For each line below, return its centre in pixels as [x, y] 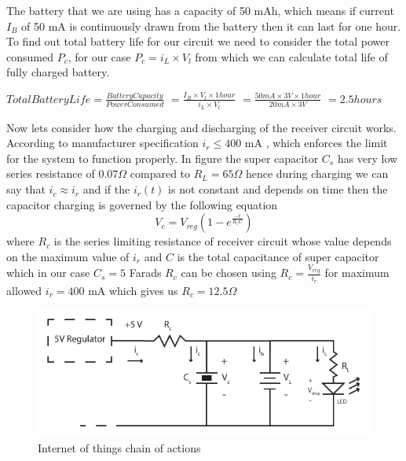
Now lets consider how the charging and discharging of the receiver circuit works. [201, 127]
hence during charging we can [317, 173]
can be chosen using [229, 273]
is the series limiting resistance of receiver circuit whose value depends [223, 241]
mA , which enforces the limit [316, 143]
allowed [24, 290]
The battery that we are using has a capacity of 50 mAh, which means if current [200, 10]
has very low [368, 158]
